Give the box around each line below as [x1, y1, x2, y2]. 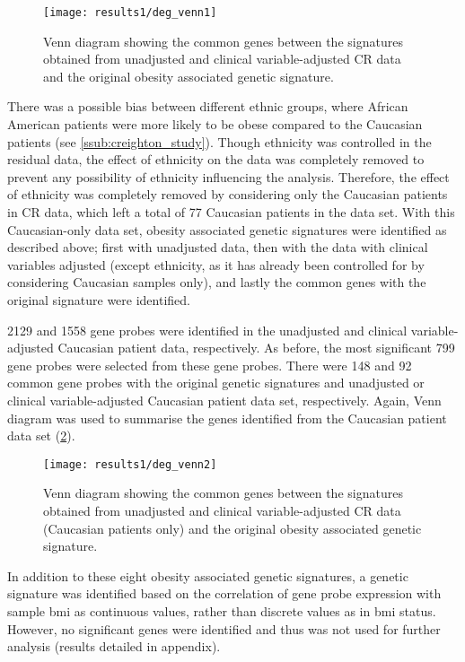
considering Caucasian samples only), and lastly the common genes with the [7, 273, 426, 292]
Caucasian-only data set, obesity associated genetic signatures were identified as [7, 220, 447, 239]
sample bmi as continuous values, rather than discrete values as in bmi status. [7, 601, 436, 620]
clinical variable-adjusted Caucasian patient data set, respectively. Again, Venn [7, 390, 442, 409]
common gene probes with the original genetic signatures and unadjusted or [7, 373, 425, 392]
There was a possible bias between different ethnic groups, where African [7, 97, 408, 116]
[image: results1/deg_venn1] [43, 6, 217, 19]
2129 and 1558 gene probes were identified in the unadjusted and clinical [7, 320, 408, 339]
